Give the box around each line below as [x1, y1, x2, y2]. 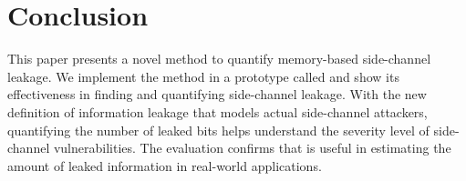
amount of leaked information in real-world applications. [7, 156, 322, 175]
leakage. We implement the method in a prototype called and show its [7, 66, 399, 85]
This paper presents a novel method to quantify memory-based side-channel [7, 49, 431, 68]
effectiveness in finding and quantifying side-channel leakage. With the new [7, 85, 427, 104]
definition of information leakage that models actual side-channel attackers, [7, 102, 428, 121]
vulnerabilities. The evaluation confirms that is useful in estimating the [53, 138, 451, 157]
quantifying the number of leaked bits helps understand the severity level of [7, 120, 430, 139]
